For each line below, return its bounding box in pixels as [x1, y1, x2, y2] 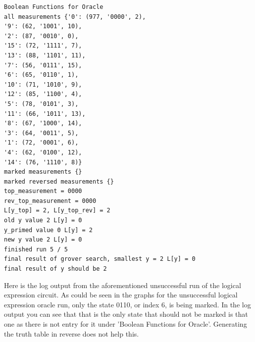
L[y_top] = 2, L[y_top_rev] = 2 [4, 207, 110, 214]
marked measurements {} [4, 168, 82, 176]
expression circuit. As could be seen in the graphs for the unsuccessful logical [4, 290, 238, 300]
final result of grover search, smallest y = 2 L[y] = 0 [4, 255, 196, 263]
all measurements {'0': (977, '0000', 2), [4, 13, 146, 20]
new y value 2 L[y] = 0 [4, 236, 82, 244]
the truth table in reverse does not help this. [4, 328, 139, 339]
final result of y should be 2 [4, 265, 107, 273]
